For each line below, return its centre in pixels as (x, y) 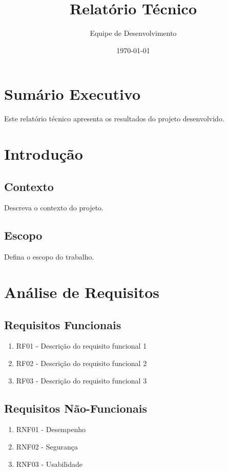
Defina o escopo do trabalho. (49, 257)
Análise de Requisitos (82, 292)
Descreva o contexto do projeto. (54, 208)
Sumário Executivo (72, 94)
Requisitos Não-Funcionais (76, 408)
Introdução (44, 154)
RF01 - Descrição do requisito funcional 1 (81, 346)
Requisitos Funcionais (63, 324)
